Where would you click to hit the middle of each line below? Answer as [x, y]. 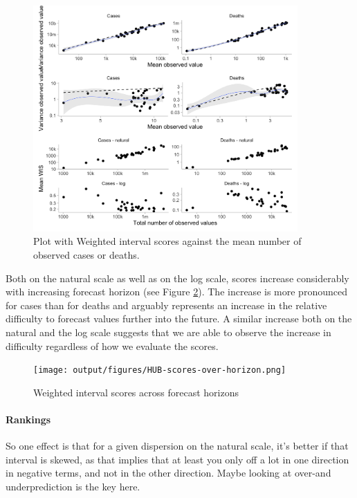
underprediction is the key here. [73, 486]
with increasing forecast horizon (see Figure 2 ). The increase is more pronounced [176, 292]
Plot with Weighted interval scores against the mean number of [167, 241]
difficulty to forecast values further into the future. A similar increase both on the [179, 319]
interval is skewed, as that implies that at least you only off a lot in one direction [177, 459]
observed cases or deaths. [86, 255]
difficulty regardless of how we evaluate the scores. [112, 345]
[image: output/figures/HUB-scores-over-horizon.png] [160, 370]
